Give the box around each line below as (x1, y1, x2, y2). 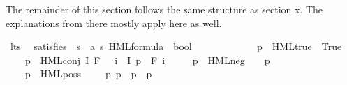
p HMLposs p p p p (24, 66, 152, 81)
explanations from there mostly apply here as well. (6, 15, 222, 30)
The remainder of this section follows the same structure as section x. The (6, 2, 323, 16)
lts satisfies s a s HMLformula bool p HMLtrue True (10, 39, 342, 54)
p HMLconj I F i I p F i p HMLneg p (24, 52, 270, 67)
